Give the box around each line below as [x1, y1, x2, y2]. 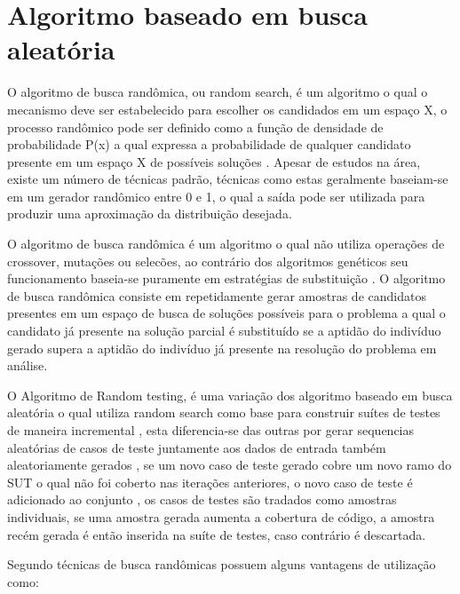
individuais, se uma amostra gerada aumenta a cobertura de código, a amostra [7, 507, 435, 526]
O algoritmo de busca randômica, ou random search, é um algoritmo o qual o [7, 83, 428, 101]
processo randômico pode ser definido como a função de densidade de [7, 117, 384, 136]
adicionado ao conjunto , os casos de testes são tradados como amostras [7, 490, 397, 509]
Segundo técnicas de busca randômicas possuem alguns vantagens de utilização [7, 555, 436, 574]
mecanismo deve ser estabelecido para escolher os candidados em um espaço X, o [7, 99, 448, 118]
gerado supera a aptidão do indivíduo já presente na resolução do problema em [7, 338, 437, 357]
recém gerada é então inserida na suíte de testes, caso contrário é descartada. [7, 525, 426, 543]
